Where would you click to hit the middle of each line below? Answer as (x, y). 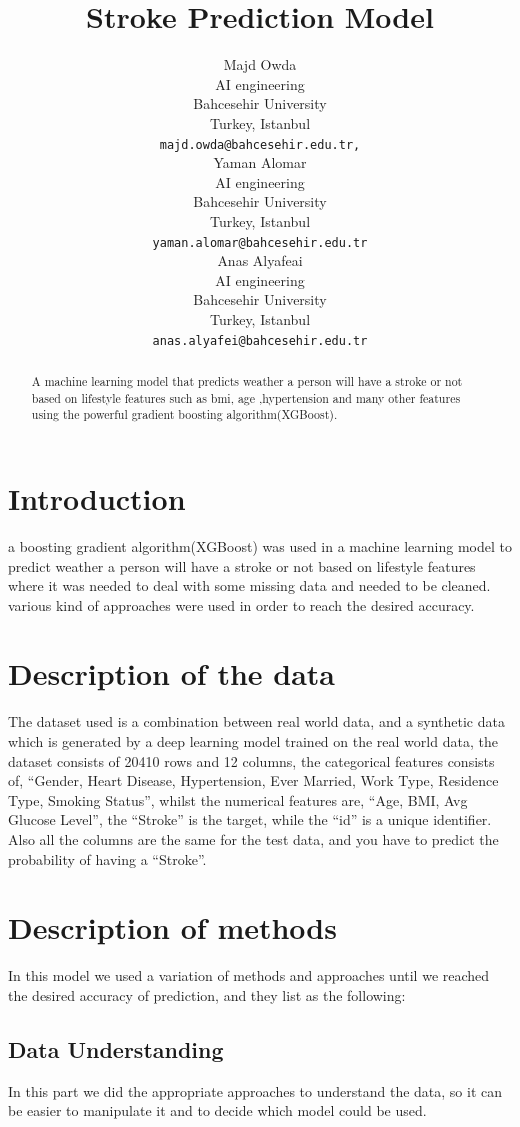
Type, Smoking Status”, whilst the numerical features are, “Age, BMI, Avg (238, 799)
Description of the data (171, 673)
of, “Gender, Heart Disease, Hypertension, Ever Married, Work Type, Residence (253, 780)
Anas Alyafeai (260, 260)
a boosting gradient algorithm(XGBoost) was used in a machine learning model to (260, 545)
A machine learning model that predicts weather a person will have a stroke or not (247, 381)
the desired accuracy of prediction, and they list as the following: (207, 994)
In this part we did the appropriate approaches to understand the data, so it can (255, 1090)
